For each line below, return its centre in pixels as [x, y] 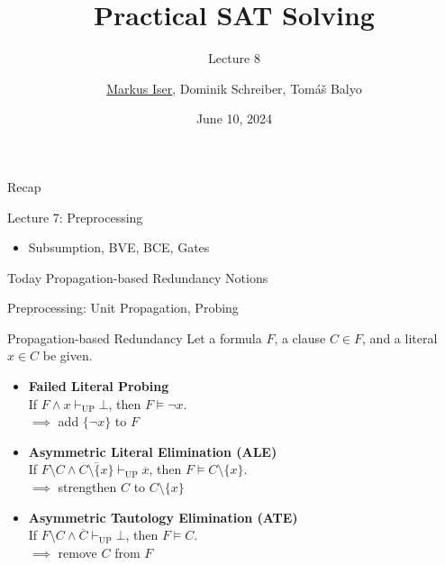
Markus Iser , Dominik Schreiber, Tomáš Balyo [234, 88]
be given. [68, 355]
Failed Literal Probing [99, 386]
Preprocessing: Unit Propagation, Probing [123, 308]
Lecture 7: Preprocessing [75, 217]
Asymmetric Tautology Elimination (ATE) [163, 517]
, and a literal [400, 337]
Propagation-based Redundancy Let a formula [135, 337]
